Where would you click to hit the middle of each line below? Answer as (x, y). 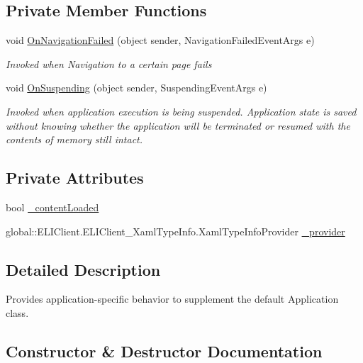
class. (17, 312)
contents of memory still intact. (74, 139)
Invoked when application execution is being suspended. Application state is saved (181, 111)
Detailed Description (83, 269)
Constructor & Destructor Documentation (164, 351)
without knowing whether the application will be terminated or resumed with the (178, 125)
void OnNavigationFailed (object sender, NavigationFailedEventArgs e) (160, 40)
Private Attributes (75, 178)
